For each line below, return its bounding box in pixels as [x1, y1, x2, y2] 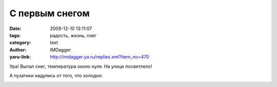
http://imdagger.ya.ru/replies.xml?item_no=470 [50, 54, 150, 60]
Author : [9, 46, 27, 53]
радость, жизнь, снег [50, 32, 97, 38]
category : [9, 40, 31, 46]
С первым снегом [9, 8, 90, 19]
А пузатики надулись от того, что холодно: [9, 72, 103, 78]
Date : [9, 25, 22, 32]
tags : [9, 32, 21, 38]
